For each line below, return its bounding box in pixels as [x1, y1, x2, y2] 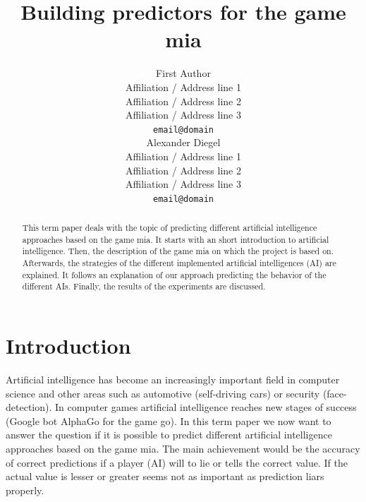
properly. [6, 482, 44, 497]
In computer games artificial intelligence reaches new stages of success [54, 400, 357, 414]
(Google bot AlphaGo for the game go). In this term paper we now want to [6, 413, 331, 428]
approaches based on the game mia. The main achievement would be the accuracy [6, 441, 360, 456]
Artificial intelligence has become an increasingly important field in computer [6, 372, 340, 387]
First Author [156, 66, 211, 80]
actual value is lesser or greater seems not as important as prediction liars [6, 469, 324, 484]
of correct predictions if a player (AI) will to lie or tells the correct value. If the [6, 455, 348, 470]
